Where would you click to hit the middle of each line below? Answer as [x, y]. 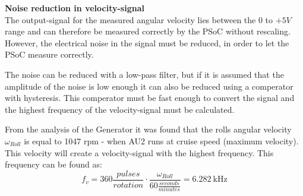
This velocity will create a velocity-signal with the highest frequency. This [139, 152]
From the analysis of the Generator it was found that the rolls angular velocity [148, 129]
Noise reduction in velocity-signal [75, 8]
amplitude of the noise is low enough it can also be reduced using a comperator [149, 86]
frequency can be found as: [53, 164]
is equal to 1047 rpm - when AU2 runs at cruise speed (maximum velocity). [161, 140]
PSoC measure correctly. [49, 54]
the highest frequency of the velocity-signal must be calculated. [120, 109]
